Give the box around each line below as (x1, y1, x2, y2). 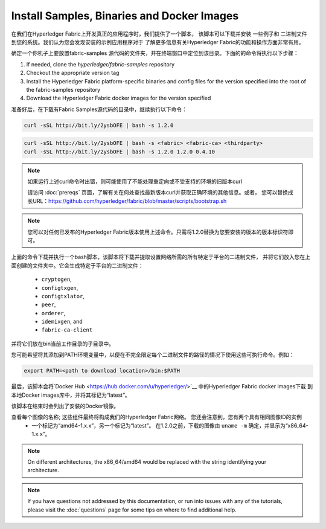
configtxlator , (41, 292, 85, 300)
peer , (41, 301, 56, 308)
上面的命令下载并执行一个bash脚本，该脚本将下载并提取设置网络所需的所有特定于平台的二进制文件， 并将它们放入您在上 (11, 254, 311, 261)
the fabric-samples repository (26, 86, 101, 93)
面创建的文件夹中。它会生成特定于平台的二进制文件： (11, 261, 144, 269)
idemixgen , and (41, 318, 83, 325)
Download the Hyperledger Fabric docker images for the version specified (26, 94, 211, 102)
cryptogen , (41, 275, 72, 283)
